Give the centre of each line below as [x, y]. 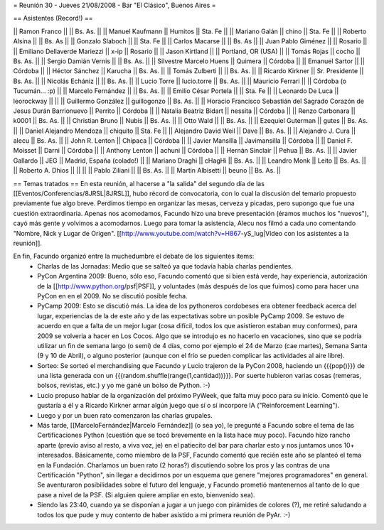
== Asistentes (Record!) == [53, 18]
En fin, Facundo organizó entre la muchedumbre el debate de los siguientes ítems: [134, 256]
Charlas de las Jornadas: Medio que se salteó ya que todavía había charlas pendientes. [165, 266]
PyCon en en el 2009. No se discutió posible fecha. [112, 296]
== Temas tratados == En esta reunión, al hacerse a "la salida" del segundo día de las [139, 183]
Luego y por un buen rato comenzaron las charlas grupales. [125, 415]
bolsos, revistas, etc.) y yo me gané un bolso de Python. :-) [124, 385]
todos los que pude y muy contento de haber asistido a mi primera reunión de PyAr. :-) [164, 514]
